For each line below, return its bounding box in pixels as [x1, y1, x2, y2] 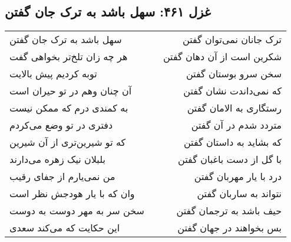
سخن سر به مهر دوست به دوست [9, 204, 144, 218]
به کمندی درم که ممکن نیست [9, 101, 128, 115]
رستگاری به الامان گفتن [187, 101, 282, 115]
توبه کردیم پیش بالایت [9, 67, 97, 81]
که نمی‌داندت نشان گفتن [183, 84, 282, 98]
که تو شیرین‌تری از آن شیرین [9, 135, 126, 149]
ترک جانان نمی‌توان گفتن [182, 32, 282, 47]
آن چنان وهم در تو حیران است [9, 84, 132, 98]
